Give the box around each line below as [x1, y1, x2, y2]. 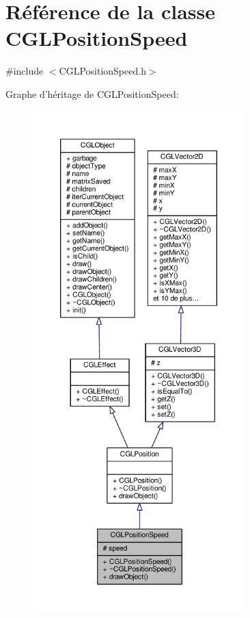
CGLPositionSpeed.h [59, 64, 146, 78]
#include [5, 64, 44, 78]
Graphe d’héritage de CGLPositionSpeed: [5, 86, 179, 101]
